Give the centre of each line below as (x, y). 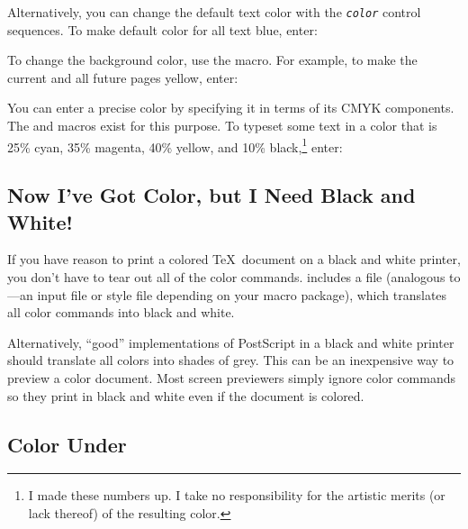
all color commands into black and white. (121, 312)
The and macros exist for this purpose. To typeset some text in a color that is (222, 126)
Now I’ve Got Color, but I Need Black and (211, 195)
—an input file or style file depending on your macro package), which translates (227, 294)
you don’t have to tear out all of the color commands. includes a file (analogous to (234, 277)
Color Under (67, 444)
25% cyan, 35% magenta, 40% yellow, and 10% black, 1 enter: (175, 145)
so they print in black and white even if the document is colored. (186, 395)
